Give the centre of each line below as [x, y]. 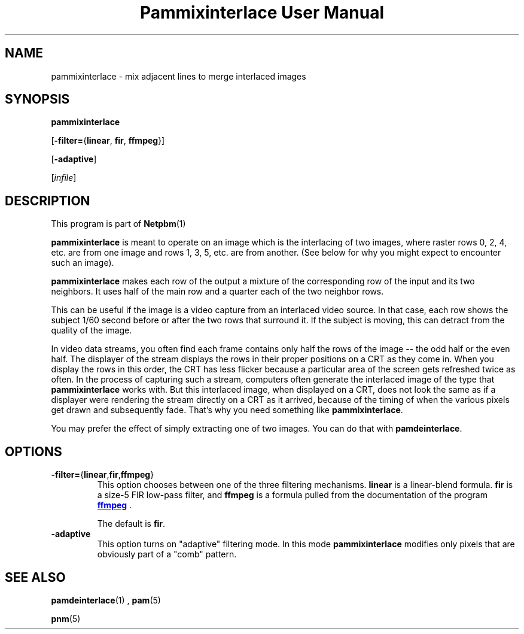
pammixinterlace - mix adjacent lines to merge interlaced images [179, 76]
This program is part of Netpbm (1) [118, 224]
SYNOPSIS [37, 99]
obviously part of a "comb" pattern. [167, 554]
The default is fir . [131, 524]
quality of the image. [92, 330]
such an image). [83, 263]
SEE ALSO [35, 577]
